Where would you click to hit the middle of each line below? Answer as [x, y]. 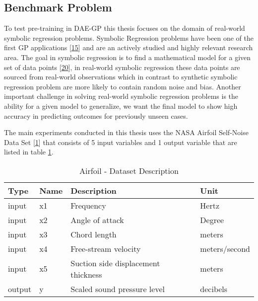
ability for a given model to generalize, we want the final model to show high [121, 106]
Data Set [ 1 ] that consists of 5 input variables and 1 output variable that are [121, 142]
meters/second [225, 248]
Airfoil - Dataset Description [129, 170]
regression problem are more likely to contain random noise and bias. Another [123, 86]
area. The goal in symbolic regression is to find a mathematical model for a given [128, 57]
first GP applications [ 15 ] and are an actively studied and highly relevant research [129, 47]
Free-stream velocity [106, 248]
